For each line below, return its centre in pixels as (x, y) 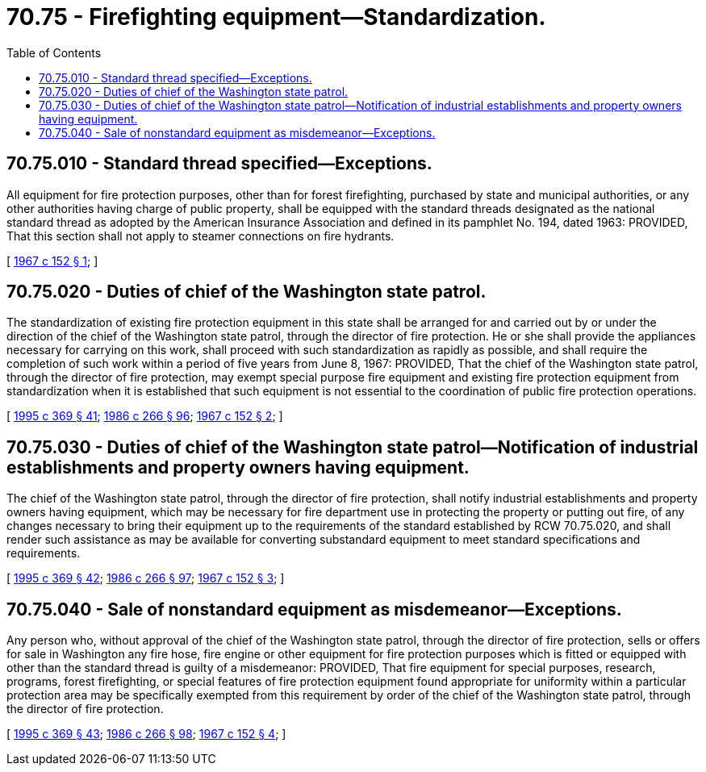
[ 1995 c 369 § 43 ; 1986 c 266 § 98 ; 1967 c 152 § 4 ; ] (146, 734)
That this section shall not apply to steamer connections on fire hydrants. (201, 236)
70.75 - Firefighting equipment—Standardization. (276, 17)
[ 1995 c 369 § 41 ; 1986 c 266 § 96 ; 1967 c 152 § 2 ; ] (145, 416)
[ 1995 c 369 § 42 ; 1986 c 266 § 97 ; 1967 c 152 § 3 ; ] (146, 578)
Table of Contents (54, 52)
